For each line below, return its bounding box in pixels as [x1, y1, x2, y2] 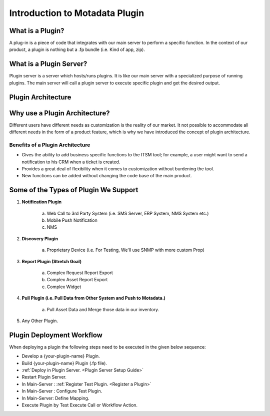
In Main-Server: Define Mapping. [21, 395, 89, 401]
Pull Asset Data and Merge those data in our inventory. [46, 306, 159, 312]
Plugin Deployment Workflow [9, 331, 102, 339]
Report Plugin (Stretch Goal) [21, 258, 82, 264]
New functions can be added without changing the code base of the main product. [21, 173, 192, 179]
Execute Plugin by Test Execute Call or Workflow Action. [21, 402, 137, 408]
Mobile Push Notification [46, 217, 97, 223]
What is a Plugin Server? [9, 60, 87, 68]
